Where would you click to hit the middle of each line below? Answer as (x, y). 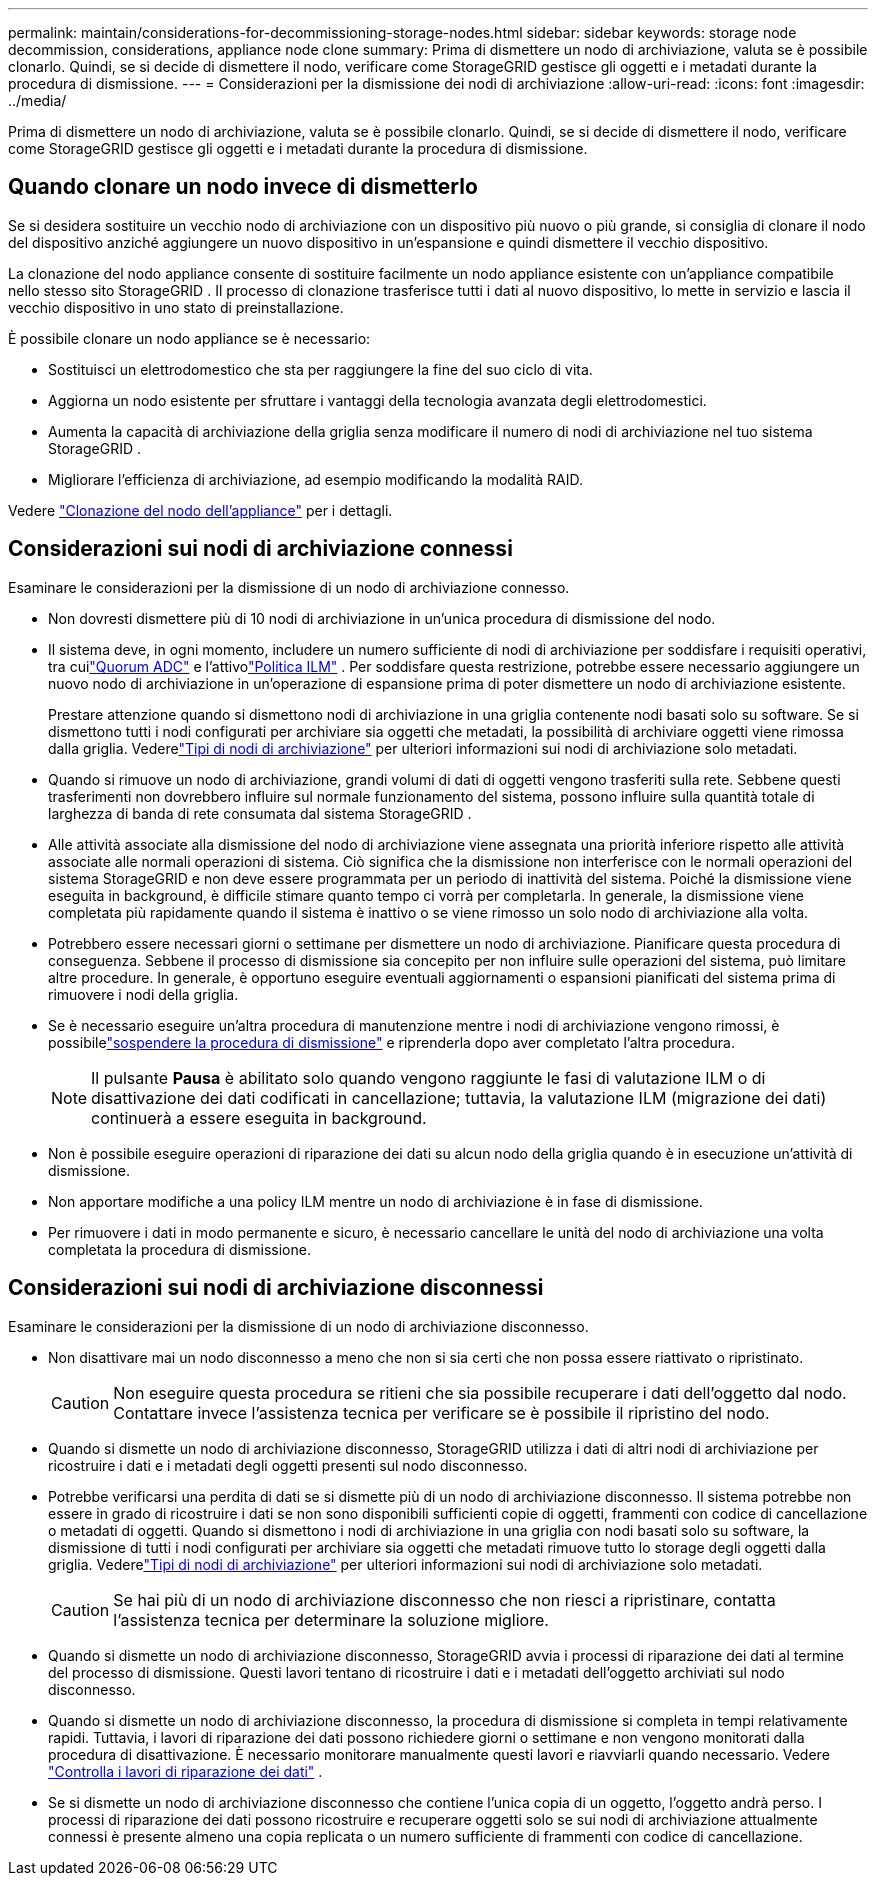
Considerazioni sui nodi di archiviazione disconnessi (276, 1288)
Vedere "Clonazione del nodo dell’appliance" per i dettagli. (200, 510)
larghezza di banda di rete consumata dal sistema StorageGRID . (260, 813)
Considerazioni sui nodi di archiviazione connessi (260, 549)
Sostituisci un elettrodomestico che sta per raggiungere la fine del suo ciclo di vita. (320, 369)
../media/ (37, 100)
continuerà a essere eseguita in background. (259, 1117)
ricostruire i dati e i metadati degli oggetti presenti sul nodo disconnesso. (288, 1465)
